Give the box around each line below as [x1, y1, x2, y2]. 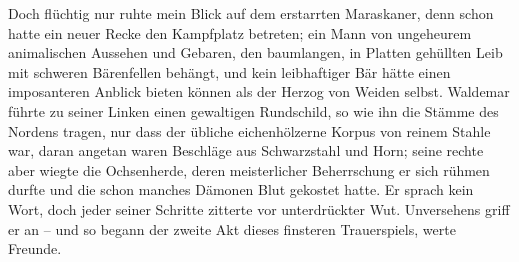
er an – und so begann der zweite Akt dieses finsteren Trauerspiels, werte [8, 218, 456, 239]
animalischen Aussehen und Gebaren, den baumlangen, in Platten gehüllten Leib [8, 42, 503, 63]
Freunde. [8, 238, 62, 259]
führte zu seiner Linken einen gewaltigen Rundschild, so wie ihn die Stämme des [8, 100, 499, 121]
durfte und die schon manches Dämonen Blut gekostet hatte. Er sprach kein [8, 179, 474, 200]
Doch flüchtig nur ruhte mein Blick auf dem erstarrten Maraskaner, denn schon [8, 3, 494, 23]
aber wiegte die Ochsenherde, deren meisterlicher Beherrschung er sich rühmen [8, 159, 490, 180]
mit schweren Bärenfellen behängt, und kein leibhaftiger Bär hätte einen [8, 61, 451, 82]
